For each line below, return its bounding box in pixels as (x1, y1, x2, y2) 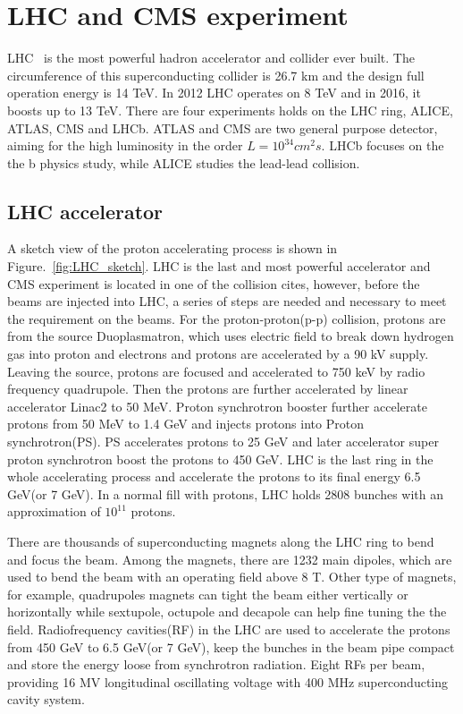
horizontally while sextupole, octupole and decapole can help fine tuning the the (7, 602, 447, 621)
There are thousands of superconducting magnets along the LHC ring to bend (7, 531, 434, 550)
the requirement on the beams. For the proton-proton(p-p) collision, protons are (7, 309, 446, 327)
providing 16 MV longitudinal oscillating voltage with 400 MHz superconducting (7, 672, 449, 691)
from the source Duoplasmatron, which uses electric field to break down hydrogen (7, 327, 454, 345)
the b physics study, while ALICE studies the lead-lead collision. (7, 153, 360, 172)
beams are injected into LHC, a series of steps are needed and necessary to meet (7, 292, 447, 310)
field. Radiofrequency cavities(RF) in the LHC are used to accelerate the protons (7, 619, 450, 638)
